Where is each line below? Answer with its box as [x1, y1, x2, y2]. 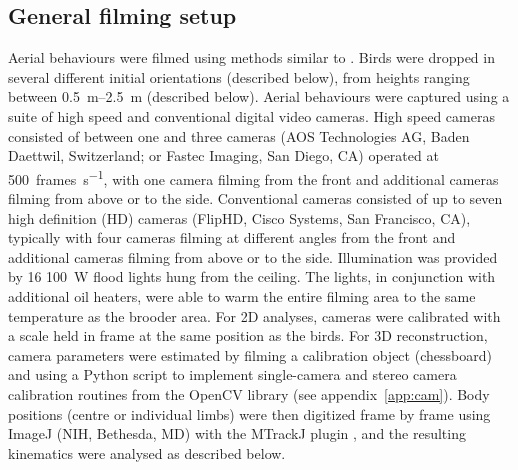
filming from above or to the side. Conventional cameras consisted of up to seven [8, 188, 503, 209]
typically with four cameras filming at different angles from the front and [8, 227, 456, 248]
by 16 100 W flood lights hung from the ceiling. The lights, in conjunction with [8, 266, 496, 287]
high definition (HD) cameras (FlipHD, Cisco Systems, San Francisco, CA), [8, 207, 471, 228]
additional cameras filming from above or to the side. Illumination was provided [8, 246, 498, 267]
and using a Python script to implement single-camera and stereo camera [8, 364, 457, 385]
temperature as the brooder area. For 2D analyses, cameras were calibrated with [8, 305, 501, 326]
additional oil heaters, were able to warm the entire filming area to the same [8, 285, 476, 306]
